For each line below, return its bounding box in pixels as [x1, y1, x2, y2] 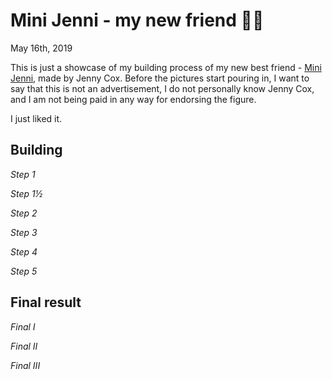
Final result [10, 294, 82, 311]
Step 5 [10, 265, 38, 277]
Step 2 [10, 207, 38, 219]
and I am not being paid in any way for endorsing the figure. [10, 93, 257, 105]
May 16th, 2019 [10, 42, 73, 54]
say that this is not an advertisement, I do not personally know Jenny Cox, [10, 82, 315, 94]
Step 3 [10, 226, 38, 238]
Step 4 [10, 245, 38, 258]
